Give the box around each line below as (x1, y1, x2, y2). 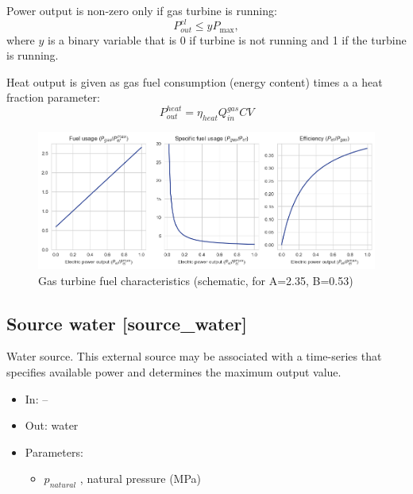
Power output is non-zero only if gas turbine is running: (6, 2, 277, 18)
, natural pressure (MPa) (79, 470, 202, 487)
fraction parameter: (6, 89, 100, 106)
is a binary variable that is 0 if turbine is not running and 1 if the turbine (48, 31, 407, 48)
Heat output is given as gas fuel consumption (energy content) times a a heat (6, 73, 383, 90)
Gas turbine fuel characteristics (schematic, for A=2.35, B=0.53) (38, 272, 353, 288)
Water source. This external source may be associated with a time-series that (6, 348, 382, 365)
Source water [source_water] (6, 311, 248, 335)
